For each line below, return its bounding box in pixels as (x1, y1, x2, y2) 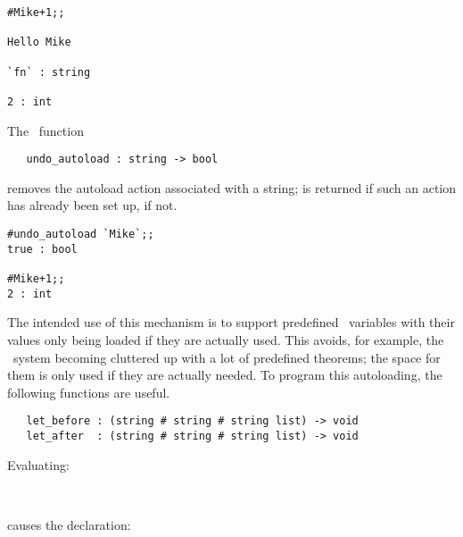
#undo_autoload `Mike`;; (7, 228, 154, 241)
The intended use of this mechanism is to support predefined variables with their (7, 313, 455, 331)
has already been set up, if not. (7, 196, 178, 214)
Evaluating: (7, 455, 70, 474)
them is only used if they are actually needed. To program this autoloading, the (7, 365, 442, 384)
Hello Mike (7, 36, 71, 49)
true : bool (7, 242, 78, 256)
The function (7, 121, 84, 139)
